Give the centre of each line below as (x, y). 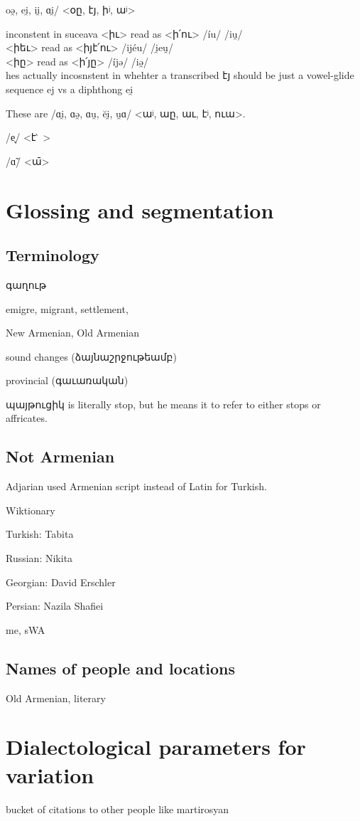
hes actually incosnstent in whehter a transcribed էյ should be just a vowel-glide (180, 75)
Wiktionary (31, 510)
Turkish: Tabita (40, 534)
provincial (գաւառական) (67, 380)
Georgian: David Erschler (61, 582)
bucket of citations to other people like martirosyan (118, 809)
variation (50, 774)
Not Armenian (60, 456)
